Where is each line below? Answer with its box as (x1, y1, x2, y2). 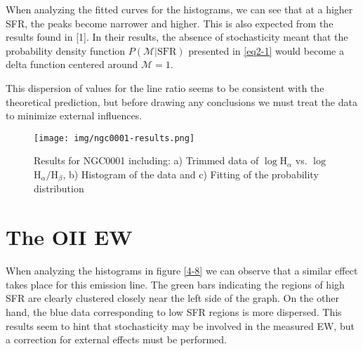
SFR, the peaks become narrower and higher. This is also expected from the (6, 15, 334, 30)
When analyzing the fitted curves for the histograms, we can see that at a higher (6, 2, 353, 16)
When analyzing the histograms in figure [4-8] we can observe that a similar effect (6, 263, 358, 278)
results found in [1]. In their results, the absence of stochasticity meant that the (6, 29, 348, 44)
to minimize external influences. (6, 108, 143, 123)
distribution (34, 181, 84, 196)
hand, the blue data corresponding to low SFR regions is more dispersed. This (6, 304, 342, 319)
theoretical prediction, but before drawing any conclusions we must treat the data (6, 94, 357, 109)
